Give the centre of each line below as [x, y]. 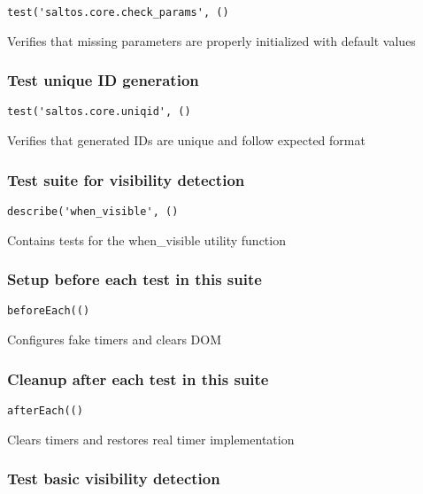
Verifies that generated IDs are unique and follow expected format [186, 140]
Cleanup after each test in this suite [138, 378]
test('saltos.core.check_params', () [118, 12]
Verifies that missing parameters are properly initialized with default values [211, 40]
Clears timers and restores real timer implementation [151, 439]
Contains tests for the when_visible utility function [146, 239]
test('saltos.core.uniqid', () [99, 112]
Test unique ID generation [103, 80]
